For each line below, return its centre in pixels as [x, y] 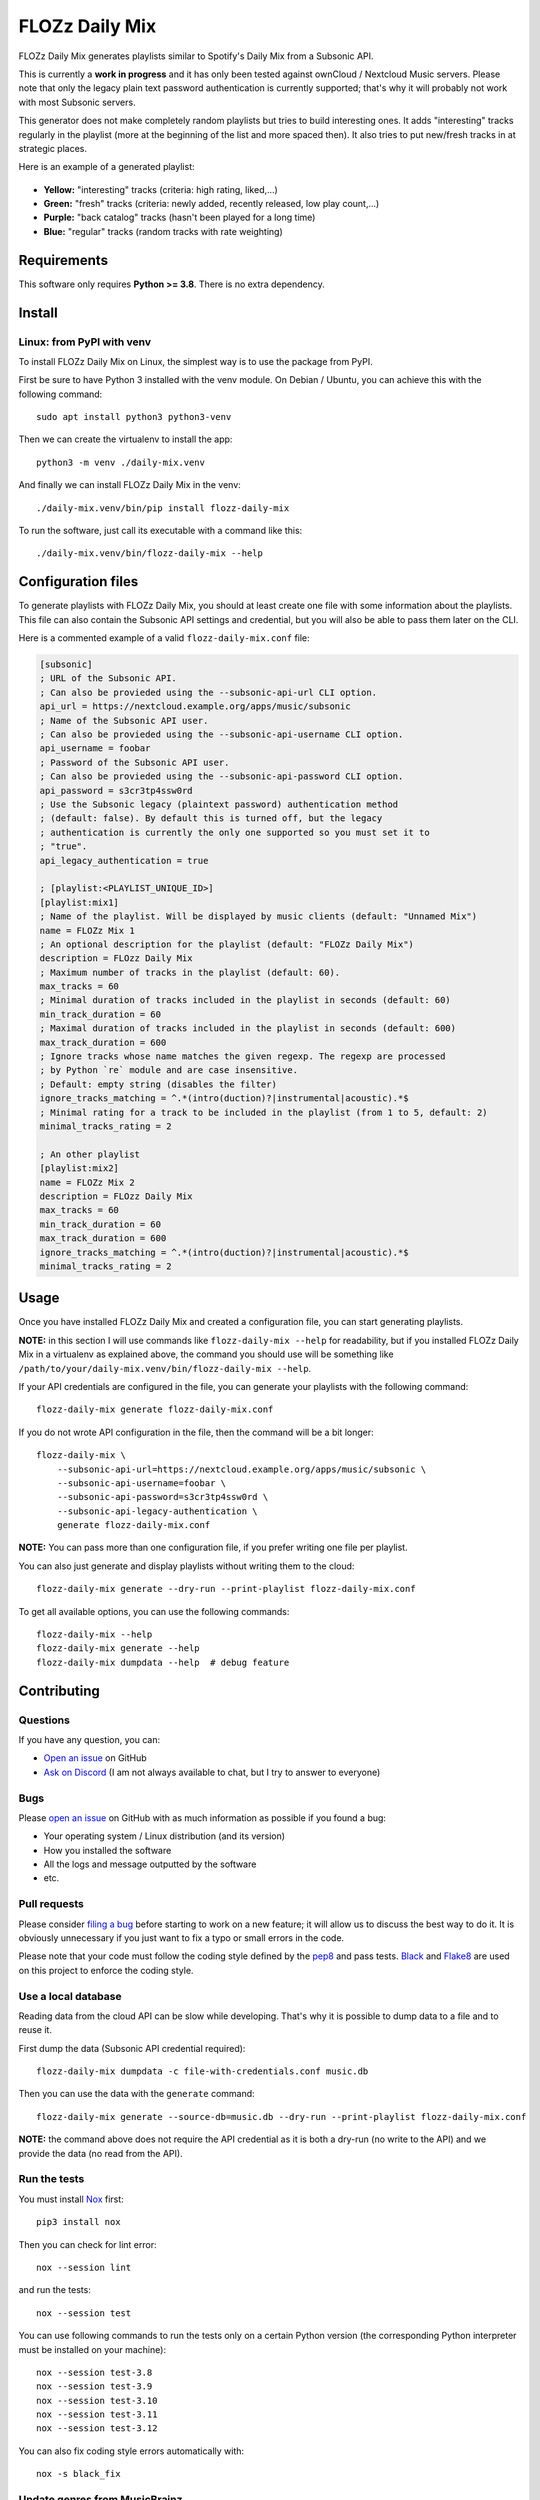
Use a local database [70, 1996]
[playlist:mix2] [79, 1168]
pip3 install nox [78, 2222]
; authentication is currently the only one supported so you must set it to [234, 832]
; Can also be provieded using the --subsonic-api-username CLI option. [221, 734]
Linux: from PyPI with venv [85, 342]
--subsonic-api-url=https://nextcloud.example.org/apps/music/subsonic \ [241, 1469]
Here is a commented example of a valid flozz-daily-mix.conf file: [164, 638]
